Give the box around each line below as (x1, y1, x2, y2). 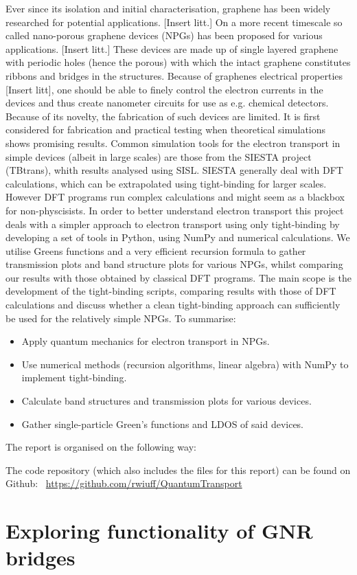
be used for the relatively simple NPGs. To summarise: (5, 311, 236, 325)
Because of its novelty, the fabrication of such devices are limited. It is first (5, 109, 321, 123)
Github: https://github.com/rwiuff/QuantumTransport (5, 476, 242, 491)
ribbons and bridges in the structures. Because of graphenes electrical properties (5, 68, 343, 82)
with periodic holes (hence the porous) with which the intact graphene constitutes (5, 55, 351, 69)
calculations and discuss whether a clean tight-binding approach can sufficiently (5, 297, 341, 312)
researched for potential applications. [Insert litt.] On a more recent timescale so (5, 14, 343, 29)
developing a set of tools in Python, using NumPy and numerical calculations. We (5, 230, 350, 245)
